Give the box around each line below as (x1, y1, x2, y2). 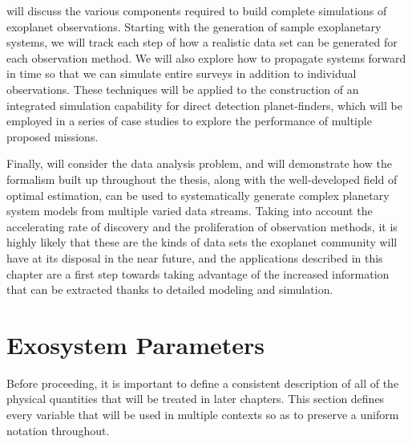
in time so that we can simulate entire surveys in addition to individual (6, 65, 357, 82)
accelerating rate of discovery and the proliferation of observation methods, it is (6, 218, 398, 234)
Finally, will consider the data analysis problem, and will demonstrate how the (6, 155, 392, 172)
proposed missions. (6, 128, 99, 145)
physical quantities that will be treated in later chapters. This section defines (6, 390, 385, 407)
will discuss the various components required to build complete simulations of (6, 2, 387, 18)
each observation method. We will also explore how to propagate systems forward (6, 49, 406, 66)
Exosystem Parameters (6, 328, 265, 360)
